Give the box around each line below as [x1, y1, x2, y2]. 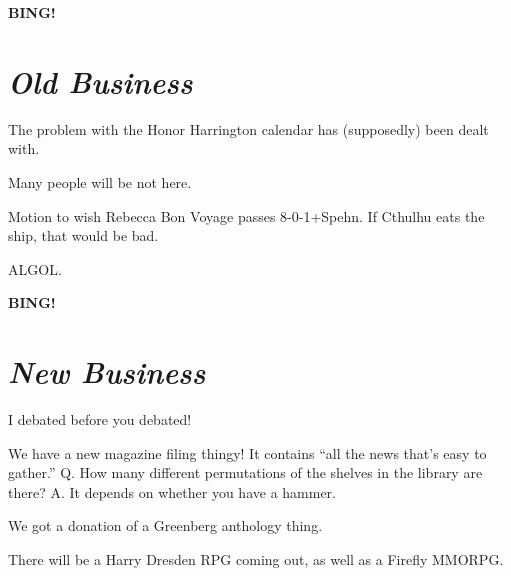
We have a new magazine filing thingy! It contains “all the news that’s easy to [8, 442, 487, 463]
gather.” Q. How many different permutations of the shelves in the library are [8, 462, 483, 483]
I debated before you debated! [8, 409, 192, 429]
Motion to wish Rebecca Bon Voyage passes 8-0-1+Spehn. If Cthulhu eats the [8, 205, 485, 226]
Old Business [8, 60, 193, 102]
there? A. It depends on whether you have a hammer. [8, 481, 337, 502]
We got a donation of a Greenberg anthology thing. [8, 515, 323, 536]
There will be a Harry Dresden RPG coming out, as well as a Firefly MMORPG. [8, 548, 504, 569]
